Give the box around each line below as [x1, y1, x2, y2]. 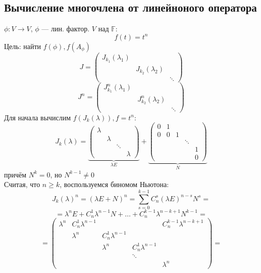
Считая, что [4, 179, 40, 190]
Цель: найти [4, 40, 41, 51]
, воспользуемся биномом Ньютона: [60, 179, 169, 190]
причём [4, 169, 27, 179]
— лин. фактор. [41, 23, 90, 34]
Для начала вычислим [4, 112, 71, 122]
